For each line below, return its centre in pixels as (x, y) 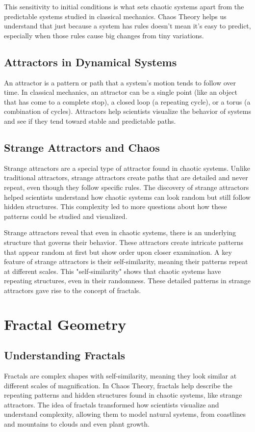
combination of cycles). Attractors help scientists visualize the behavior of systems (127, 111)
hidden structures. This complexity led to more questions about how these (115, 206)
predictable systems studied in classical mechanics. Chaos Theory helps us (115, 16)
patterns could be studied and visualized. (66, 216)
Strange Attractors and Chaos (82, 147)
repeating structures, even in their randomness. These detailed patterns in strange (127, 281)
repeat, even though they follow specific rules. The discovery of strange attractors (127, 187)
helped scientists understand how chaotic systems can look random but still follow (127, 197)
